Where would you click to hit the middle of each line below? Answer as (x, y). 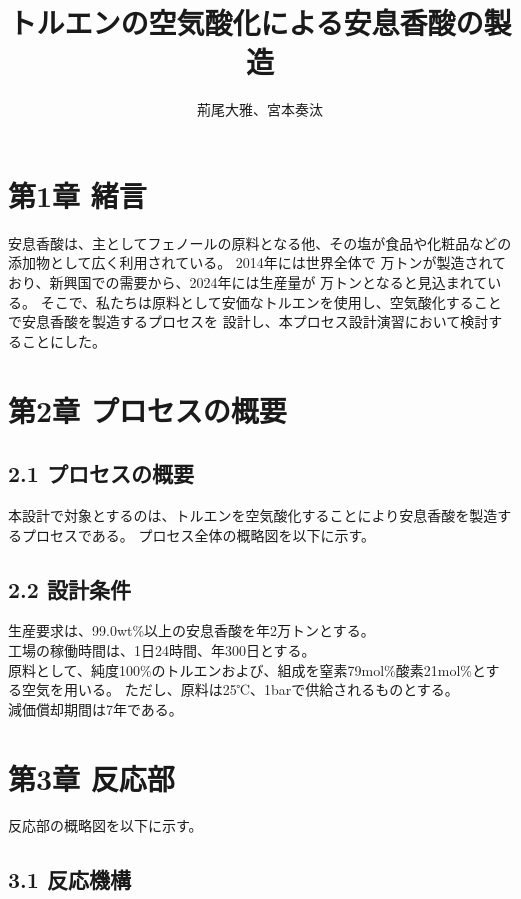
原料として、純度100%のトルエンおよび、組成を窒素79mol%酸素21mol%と (247, 669)
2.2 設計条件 (69, 588)
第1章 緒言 (77, 194)
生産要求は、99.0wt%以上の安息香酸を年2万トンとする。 (191, 630)
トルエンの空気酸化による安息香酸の (246, 22)
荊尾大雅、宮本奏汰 (260, 109)
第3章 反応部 (91, 777)
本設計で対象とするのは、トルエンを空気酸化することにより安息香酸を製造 (253, 514)
